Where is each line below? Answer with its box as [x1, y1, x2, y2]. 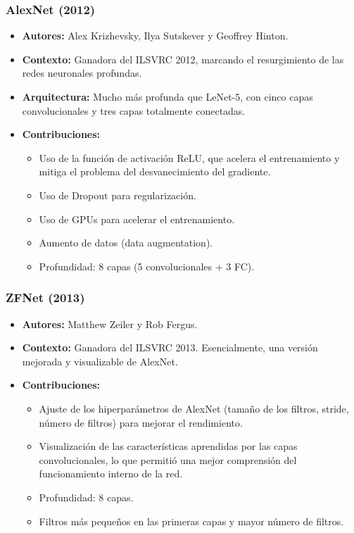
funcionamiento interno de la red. [39, 466, 183, 481]
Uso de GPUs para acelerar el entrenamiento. [39, 211, 235, 226]
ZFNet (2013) [6, 289, 85, 306]
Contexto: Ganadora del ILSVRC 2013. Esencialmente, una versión [22, 340, 318, 355]
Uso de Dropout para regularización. [39, 187, 196, 202]
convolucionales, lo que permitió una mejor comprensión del [39, 452, 297, 467]
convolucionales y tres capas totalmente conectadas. [22, 103, 246, 118]
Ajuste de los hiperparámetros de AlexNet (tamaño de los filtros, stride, [39, 401, 349, 415]
